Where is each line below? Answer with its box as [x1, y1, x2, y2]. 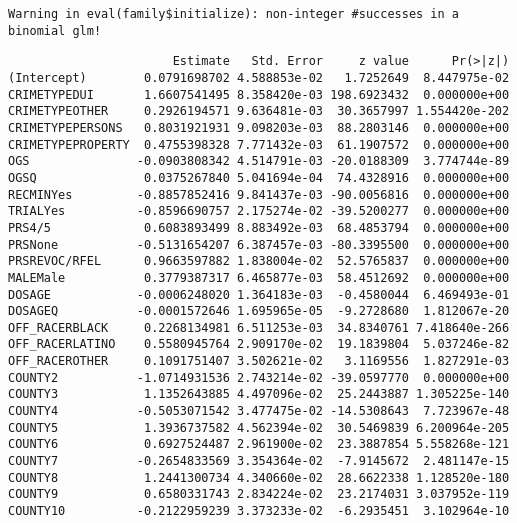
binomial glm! [8, 23, 102, 38]
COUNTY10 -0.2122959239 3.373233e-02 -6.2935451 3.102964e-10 [8, 504, 510, 519]
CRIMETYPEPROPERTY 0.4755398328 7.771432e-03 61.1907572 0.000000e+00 [8, 137, 510, 152]
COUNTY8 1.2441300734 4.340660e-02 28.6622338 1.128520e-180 [8, 470, 510, 485]
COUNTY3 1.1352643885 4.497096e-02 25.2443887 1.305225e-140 [8, 387, 510, 402]
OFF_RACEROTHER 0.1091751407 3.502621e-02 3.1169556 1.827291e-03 [8, 354, 510, 369]
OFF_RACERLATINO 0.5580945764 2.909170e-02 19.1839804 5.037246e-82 [8, 337, 510, 352]
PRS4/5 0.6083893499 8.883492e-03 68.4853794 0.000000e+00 [8, 220, 510, 235]
